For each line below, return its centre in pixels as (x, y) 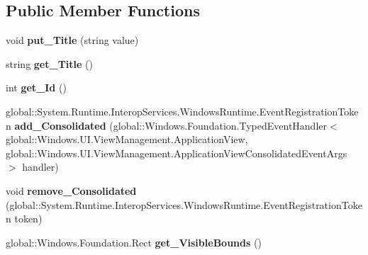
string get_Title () (49, 63)
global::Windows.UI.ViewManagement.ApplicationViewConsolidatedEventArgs (177, 153)
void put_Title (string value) (72, 40)
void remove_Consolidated (71, 190)
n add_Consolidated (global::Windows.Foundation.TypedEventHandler (166, 125)
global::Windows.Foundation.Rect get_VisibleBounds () (134, 242)
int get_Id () (36, 87)
